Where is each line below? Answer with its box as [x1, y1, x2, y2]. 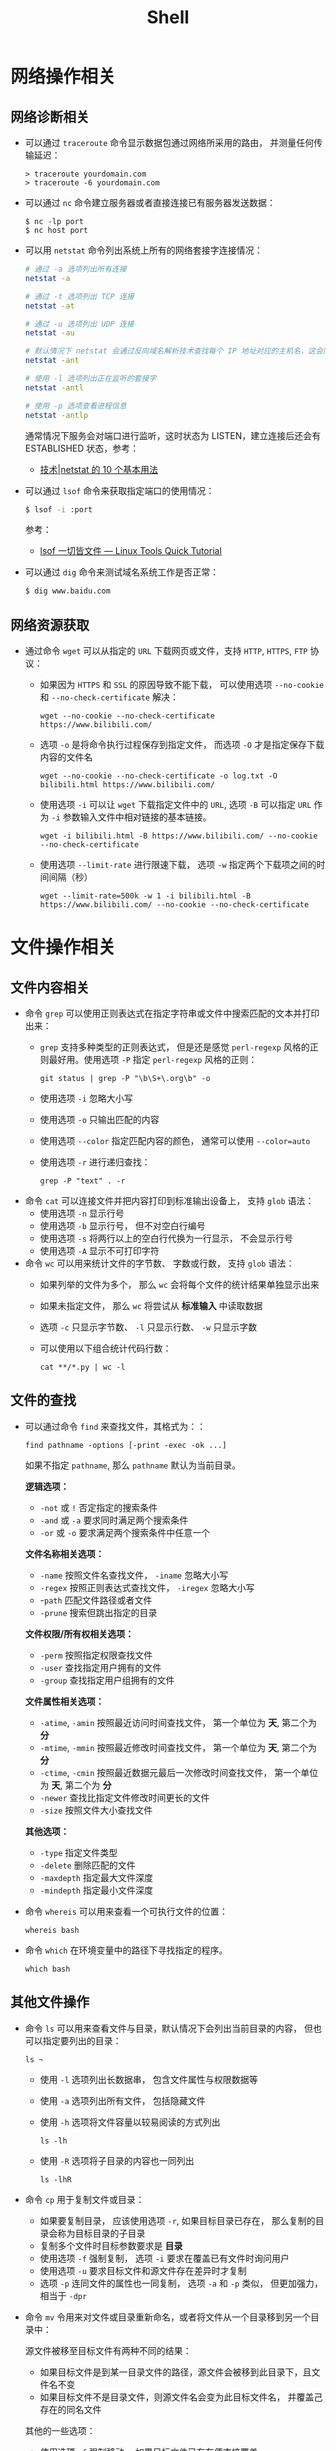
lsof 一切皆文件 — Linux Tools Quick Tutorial [39, 545, 222, 557]
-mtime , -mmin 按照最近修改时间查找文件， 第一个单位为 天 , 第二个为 [39, 1741, 318, 1753]
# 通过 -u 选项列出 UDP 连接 [24, 319, 135, 329]
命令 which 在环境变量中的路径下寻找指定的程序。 [24, 1944, 228, 1956]
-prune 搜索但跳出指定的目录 [39, 1606, 158, 1618]
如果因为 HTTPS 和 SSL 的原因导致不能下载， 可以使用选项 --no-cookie [39, 679, 325, 691]
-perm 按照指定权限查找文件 [39, 1649, 153, 1661]
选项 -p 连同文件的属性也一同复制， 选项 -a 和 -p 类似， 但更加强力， [39, 2277, 324, 2289]
